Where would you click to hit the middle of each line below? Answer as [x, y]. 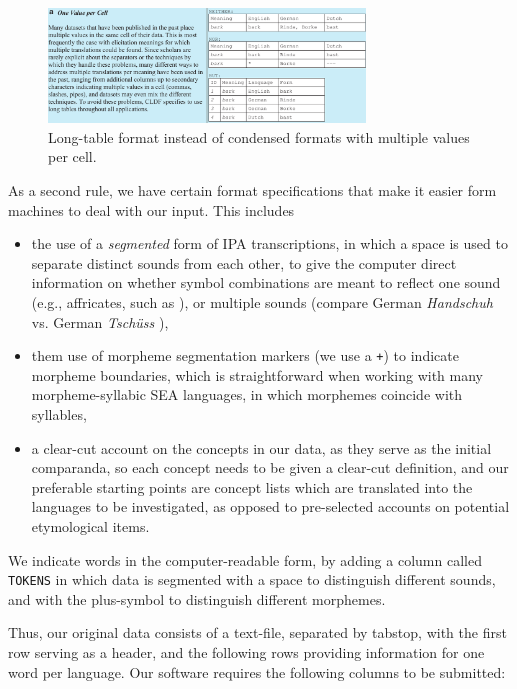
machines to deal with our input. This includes [151, 209]
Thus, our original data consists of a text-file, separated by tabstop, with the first [257, 632]
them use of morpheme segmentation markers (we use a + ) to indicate [245, 355]
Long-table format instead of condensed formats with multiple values [259, 136]
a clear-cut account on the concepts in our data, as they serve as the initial [261, 447]
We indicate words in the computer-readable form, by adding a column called [245, 559]
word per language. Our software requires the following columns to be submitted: [257, 671]
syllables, [59, 413]
